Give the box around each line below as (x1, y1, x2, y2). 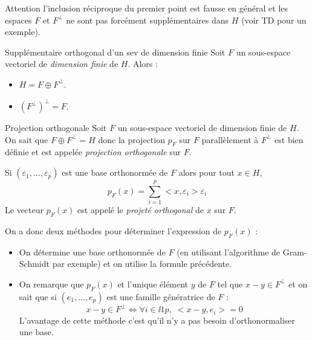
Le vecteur (5, 204, 44, 216)
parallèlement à (201, 133, 259, 146)
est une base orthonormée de (62, 166, 168, 179)
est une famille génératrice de (106, 290, 215, 303)
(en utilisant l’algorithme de (177, 245, 281, 258)
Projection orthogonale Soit (5, 121, 107, 134)
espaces (5, 13, 32, 26)
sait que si (19, 290, 57, 303)
